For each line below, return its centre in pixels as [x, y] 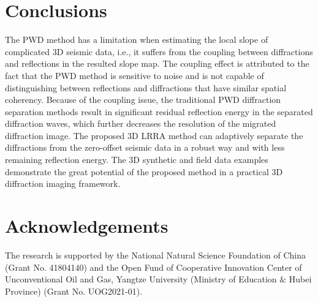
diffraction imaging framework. [63, 183]
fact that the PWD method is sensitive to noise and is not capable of [134, 75]
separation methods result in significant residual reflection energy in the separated [159, 111]
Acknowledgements [87, 226]
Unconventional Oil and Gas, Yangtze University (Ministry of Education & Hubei [158, 279]
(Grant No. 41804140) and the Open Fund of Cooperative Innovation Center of [153, 267]
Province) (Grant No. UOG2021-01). [74, 291]
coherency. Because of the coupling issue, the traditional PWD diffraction [143, 100]
